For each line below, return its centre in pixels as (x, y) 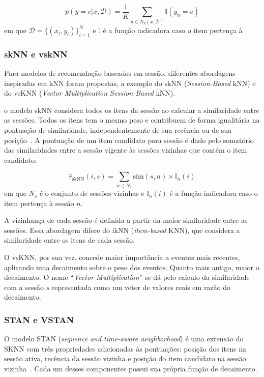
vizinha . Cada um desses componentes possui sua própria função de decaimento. (131, 369)
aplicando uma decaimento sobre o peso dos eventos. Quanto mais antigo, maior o (132, 267)
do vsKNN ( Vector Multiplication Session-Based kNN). (90, 93)
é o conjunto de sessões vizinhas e (92, 193)
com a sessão (24, 287)
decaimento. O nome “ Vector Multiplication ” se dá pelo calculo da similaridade (127, 277)
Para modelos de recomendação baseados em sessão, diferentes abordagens (120, 73)
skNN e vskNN (36, 54)
